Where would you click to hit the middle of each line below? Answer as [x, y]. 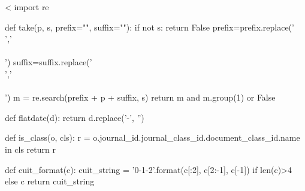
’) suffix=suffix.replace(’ [49, 62]
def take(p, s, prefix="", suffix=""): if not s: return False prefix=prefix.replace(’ [150, 27]
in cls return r [30, 149]
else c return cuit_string [50, 181]
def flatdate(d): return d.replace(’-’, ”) [75, 117]
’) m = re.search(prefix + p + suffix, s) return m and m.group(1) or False [140, 97]
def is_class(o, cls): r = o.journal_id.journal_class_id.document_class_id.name [152, 137]
